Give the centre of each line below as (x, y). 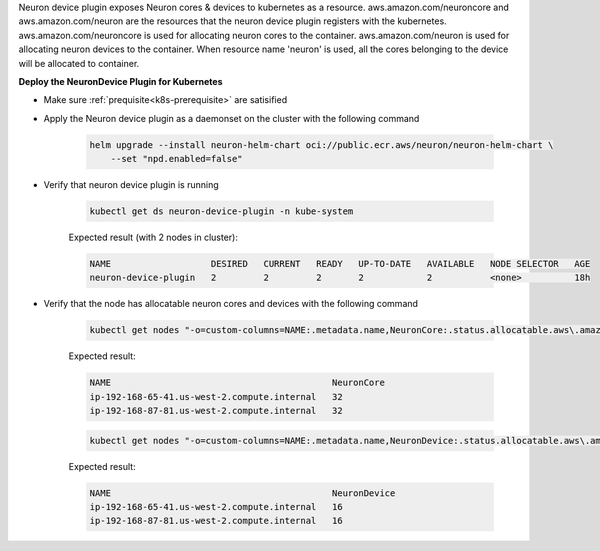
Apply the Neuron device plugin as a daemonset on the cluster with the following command (231, 118)
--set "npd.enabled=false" (177, 159)
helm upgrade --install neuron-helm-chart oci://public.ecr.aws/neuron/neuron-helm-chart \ (321, 144)
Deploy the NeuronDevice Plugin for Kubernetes (120, 81)
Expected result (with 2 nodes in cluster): (153, 237)
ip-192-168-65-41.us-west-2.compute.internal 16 (216, 507)
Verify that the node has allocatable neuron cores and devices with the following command (231, 304)
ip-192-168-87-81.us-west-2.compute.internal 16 (216, 521)
